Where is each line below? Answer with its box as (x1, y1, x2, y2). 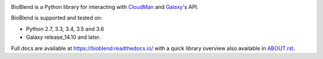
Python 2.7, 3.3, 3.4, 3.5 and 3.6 (26, 25, 104, 32)
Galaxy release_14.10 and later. (26, 33, 101, 41)
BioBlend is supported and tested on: (11, 14, 103, 21)
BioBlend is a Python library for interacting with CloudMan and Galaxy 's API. (11, 4, 199, 10)
